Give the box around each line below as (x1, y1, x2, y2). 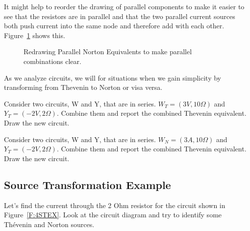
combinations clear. (24, 56, 81, 66)
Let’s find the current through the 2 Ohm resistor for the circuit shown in (4, 200, 225, 210)
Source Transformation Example (4, 177, 171, 192)
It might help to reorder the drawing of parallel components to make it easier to (4, 1, 245, 11)
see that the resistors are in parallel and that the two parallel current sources (4, 11, 235, 21)
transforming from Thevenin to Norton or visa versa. (4, 82, 163, 92)
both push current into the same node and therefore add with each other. (4, 21, 225, 31)
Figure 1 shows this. (4, 30, 65, 40)
